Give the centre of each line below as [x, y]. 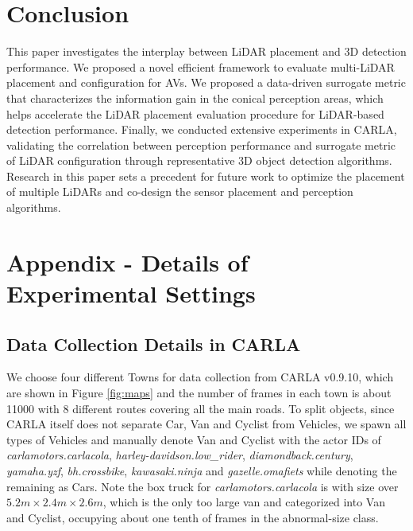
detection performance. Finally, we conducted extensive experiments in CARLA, [202, 129]
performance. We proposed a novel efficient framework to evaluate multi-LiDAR [201, 66]
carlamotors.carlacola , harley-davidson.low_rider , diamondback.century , [180, 455]
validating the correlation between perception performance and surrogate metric [201, 144]
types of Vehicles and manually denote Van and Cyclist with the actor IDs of [194, 439]
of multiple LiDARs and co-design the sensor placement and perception [180, 191]
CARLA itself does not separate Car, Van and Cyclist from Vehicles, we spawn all [206, 424]
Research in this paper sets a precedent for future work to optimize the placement [206, 176]
